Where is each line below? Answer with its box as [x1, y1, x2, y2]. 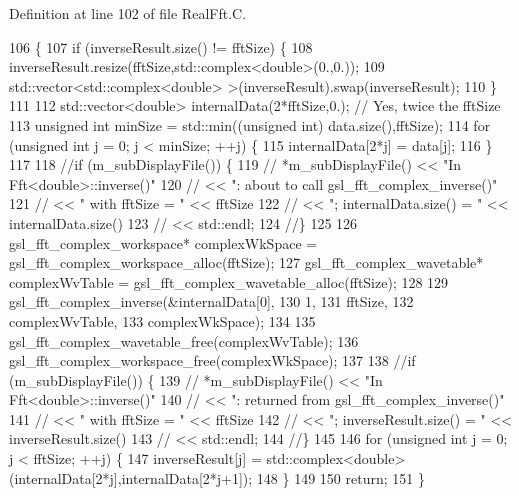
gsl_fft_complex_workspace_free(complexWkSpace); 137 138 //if [9, 350, 416, 371]
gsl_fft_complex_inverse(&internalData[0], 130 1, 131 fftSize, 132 [9, 291, 414, 312]
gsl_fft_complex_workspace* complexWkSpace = [9, 232, 318, 253]
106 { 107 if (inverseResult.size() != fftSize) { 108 [9, 36, 313, 57]
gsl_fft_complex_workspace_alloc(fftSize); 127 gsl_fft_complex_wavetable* [9, 252, 484, 273]
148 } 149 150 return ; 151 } [256, 467, 425, 488]
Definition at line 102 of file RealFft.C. [9, 3, 247, 23]
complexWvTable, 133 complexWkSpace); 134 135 [9, 310, 316, 331]
